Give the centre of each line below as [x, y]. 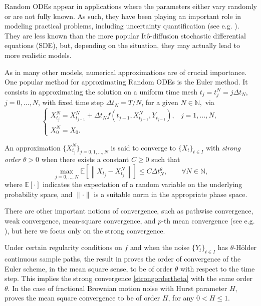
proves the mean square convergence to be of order [82, 298]
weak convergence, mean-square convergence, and [80, 220]
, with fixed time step [71, 102]
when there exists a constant [85, 159]
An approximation [33, 147]
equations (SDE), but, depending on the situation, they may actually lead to [122, 45]
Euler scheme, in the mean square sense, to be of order [89, 268]
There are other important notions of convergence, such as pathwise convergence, [129, 211]
